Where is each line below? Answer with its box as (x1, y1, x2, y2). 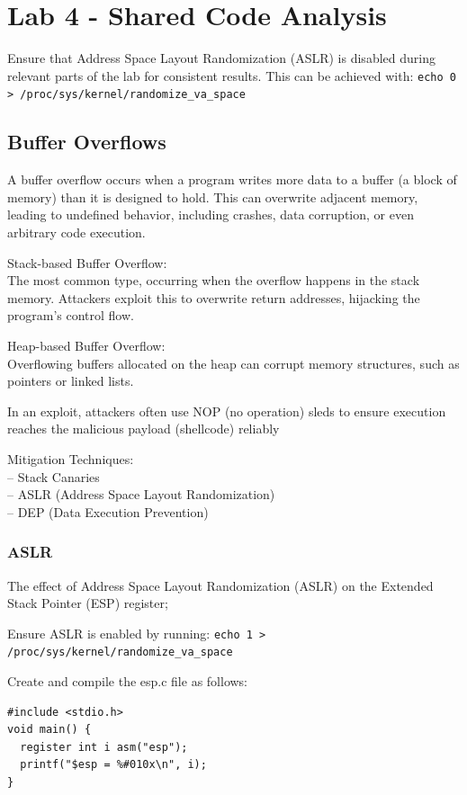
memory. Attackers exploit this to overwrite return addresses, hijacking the (7, 288, 420, 307)
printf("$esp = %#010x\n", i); (20, 758, 207, 772)
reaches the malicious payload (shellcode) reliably (7, 419, 280, 438)
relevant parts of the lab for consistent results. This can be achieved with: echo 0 (7, 66, 456, 85)
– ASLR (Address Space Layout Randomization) (7, 485, 275, 504)
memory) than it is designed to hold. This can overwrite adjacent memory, (7, 187, 418, 206)
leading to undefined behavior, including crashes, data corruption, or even (7, 205, 414, 224)
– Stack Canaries (7, 467, 100, 486)
